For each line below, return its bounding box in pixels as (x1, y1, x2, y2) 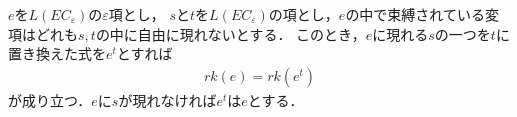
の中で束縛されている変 (345, 4, 499, 24)
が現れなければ (118, 89, 217, 110)
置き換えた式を (8, 43, 106, 64)
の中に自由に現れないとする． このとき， (95, 23, 366, 44)
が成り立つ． (8, 89, 92, 110)
